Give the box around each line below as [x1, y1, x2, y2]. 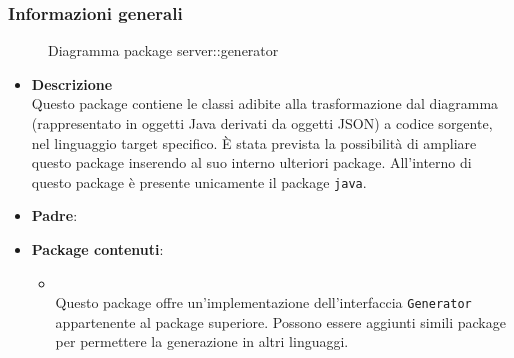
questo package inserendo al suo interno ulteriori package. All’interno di [31, 152, 472, 173]
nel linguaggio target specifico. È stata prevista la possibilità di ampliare [31, 132, 477, 153]
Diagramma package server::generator [48, 40, 279, 61]
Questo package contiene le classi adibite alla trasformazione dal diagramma [31, 93, 499, 114]
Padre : [31, 205, 78, 226]
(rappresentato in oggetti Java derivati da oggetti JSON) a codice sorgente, [31, 113, 493, 133]
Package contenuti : [31, 239, 164, 260]
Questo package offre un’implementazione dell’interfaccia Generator [55, 292, 472, 313]
